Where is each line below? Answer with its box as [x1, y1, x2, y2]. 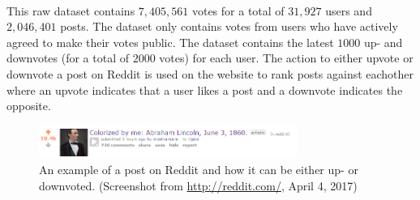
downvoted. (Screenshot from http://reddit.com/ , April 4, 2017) [39, 177, 358, 194]
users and [325, 2, 372, 19]
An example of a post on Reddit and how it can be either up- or [39, 161, 358, 178]
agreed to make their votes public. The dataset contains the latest [6, 33, 334, 50]
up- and [363, 33, 403, 50]
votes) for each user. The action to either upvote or [159, 49, 414, 66]
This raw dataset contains [6, 2, 135, 19]
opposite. [6, 97, 51, 114]
